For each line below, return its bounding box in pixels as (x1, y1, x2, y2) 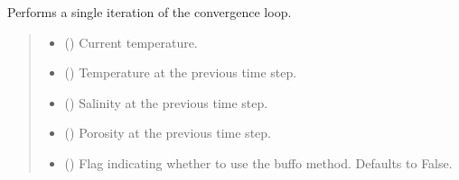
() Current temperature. (64, 32, 198, 51)
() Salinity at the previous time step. (64, 93, 268, 112)
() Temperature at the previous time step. (64, 63, 297, 82)
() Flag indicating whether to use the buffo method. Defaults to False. (64, 153, 453, 172)
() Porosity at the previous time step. (64, 123, 271, 142)
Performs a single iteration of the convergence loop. (7, 3, 292, 21)
